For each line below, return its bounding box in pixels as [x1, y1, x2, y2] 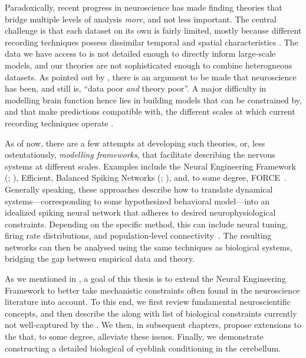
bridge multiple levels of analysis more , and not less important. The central [5, 12, 277, 25]
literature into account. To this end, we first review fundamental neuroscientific [5, 295, 291, 308]
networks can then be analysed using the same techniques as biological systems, [5, 240, 292, 253]
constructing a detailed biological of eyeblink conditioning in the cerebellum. [5, 341, 281, 354]
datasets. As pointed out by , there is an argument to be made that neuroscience [5, 70, 297, 83]
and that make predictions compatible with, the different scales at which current [5, 105, 295, 118]
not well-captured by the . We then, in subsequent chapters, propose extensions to [5, 318, 302, 331]
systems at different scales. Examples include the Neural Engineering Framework [5, 160, 296, 172]
